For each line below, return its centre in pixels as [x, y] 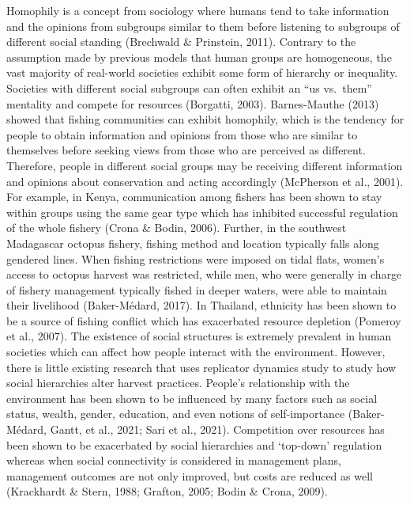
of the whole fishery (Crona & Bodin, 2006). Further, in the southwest [177, 228]
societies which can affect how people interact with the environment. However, [196, 352]
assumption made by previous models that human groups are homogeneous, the [199, 57]
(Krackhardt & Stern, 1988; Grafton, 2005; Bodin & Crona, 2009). [167, 491]
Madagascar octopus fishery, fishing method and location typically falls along [193, 243]
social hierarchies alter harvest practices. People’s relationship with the [178, 383]
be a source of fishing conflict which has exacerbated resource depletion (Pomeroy [204, 320]
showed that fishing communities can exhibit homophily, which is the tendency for [205, 119]
